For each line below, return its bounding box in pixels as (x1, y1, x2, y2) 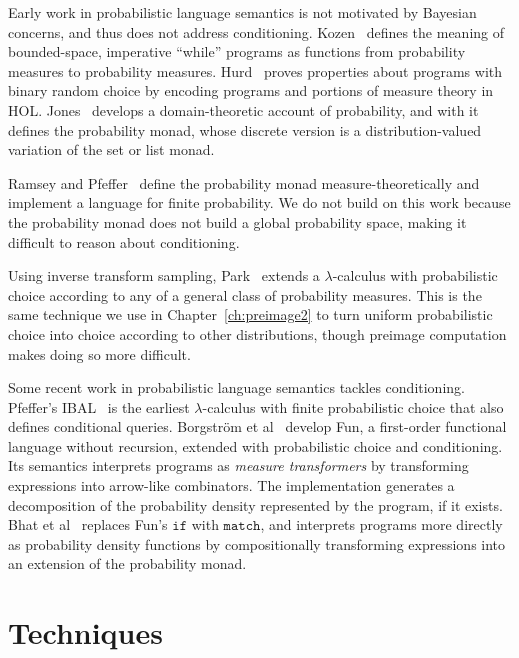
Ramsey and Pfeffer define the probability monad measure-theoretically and (8, 172, 480, 193)
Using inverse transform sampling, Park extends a (8, 265, 320, 286)
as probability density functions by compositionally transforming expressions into (8, 533, 506, 554)
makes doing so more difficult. (8, 343, 191, 364)
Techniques (8, 612, 163, 653)
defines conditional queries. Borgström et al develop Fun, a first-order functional (8, 416, 507, 437)
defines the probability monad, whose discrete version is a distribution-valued (8, 119, 482, 140)
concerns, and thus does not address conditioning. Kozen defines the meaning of (8, 21, 504, 42)
